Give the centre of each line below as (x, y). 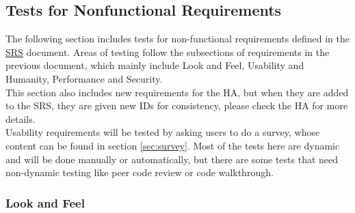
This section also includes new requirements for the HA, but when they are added (177, 92)
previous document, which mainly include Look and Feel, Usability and (155, 65)
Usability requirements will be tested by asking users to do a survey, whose (163, 132)
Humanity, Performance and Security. (84, 78)
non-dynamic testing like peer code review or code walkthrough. (140, 172)
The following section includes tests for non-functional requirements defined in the (177, 39)
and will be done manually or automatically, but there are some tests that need (172, 159)
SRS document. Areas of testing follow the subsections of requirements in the (168, 52)
